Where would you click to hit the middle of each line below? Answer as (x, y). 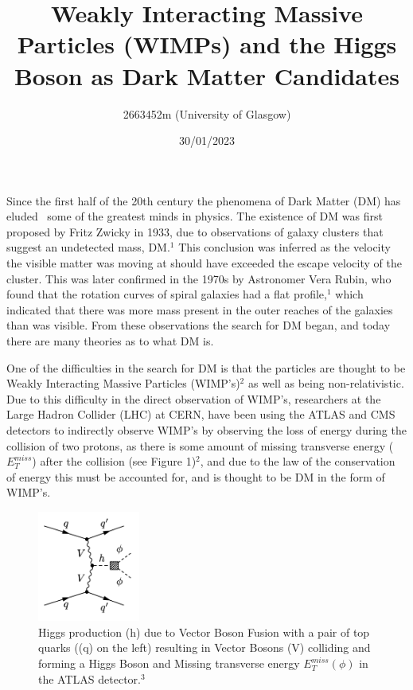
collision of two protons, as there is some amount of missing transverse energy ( (200, 445)
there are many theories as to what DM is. (110, 341)
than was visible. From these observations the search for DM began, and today (199, 325)
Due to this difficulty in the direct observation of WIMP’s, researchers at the (194, 398)
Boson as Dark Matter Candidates (207, 75)
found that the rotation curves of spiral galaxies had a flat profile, (167, 294)
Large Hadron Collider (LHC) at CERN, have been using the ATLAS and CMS (201, 414)
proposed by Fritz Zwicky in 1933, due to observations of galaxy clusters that (195, 231)
